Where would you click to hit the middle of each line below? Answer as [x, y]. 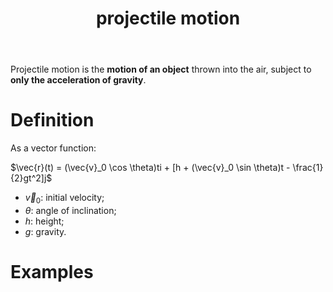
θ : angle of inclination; [70, 210]
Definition [52, 120]
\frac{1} [308, 168]
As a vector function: [53, 148]
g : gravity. [45, 231]
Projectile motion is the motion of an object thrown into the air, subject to [161, 69]
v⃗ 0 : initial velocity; [64, 199]
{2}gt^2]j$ [31, 178]
